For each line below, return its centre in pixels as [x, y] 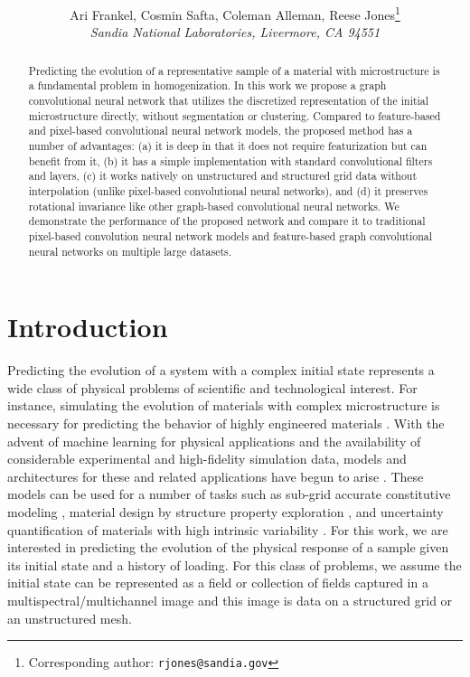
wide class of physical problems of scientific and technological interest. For [212, 387]
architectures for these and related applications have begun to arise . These [216, 476]
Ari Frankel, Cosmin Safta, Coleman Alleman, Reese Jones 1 [235, 13]
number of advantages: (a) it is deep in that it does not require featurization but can [228, 146]
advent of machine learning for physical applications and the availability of [214, 441]
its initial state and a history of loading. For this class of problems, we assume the [235, 564]
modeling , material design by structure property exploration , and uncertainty [226, 512]
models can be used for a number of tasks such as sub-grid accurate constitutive [229, 494]
